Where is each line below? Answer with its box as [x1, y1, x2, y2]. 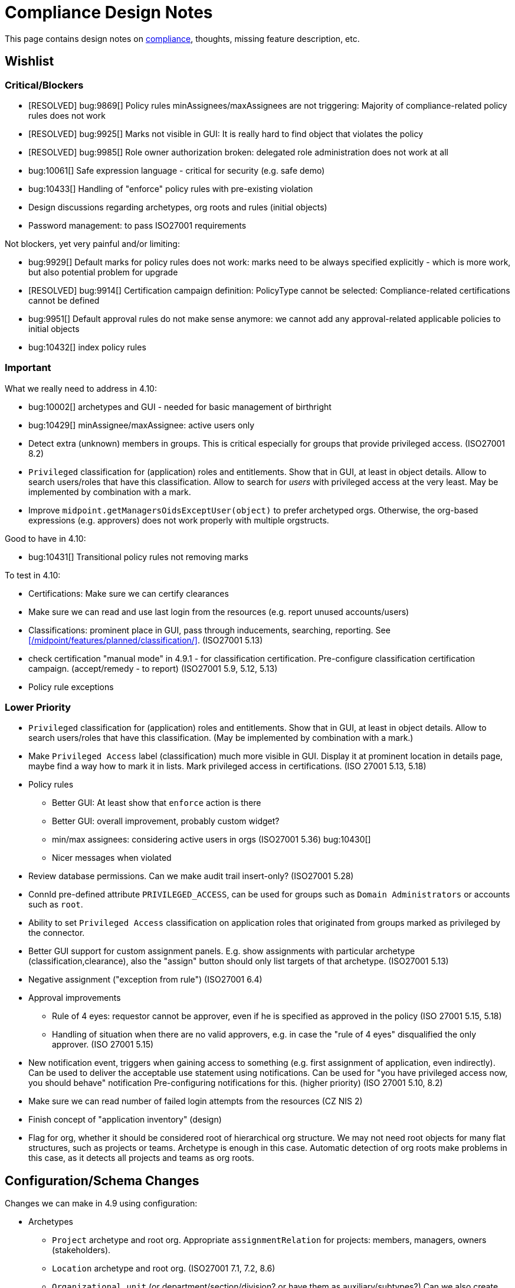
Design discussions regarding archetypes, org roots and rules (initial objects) [28, 201, 327, 212]
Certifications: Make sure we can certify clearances [28, 588, 229, 599]
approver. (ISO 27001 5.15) [52, 1039, 154, 1050]
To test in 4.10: [5, 570, 61, 580]
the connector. [28, 928, 85, 938]
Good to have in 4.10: [5, 533, 86, 544]
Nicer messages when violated [52, 853, 172, 863]
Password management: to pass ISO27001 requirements [28, 220, 247, 230]
